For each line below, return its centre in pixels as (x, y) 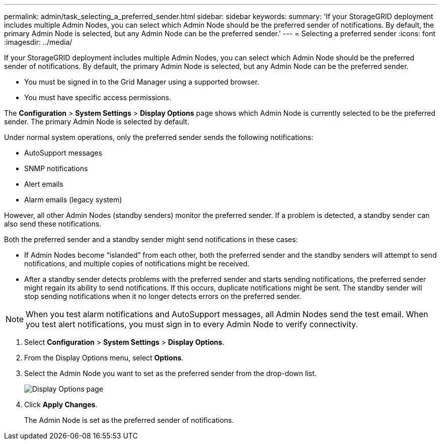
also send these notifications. (53, 224)
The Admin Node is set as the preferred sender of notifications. (129, 420)
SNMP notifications (56, 168)
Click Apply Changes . (61, 404)
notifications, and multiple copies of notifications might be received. (137, 264)
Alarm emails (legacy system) (73, 200)
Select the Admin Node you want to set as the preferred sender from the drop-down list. (170, 373)
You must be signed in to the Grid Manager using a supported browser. (142, 82)
